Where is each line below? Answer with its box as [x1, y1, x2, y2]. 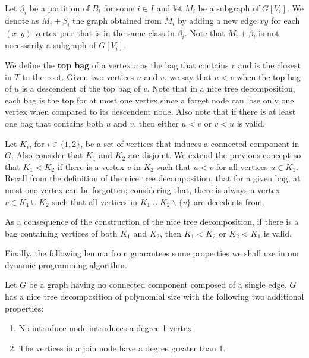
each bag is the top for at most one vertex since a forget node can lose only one [5, 93, 294, 106]
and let [156, 2, 182, 14]
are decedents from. [193, 195, 265, 208]
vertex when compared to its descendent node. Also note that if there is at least [5, 105, 296, 118]
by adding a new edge [177, 14, 257, 26]
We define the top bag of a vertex [5, 58, 131, 71]
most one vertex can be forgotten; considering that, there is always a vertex [5, 183, 280, 196]
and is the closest [238, 58, 301, 71]
